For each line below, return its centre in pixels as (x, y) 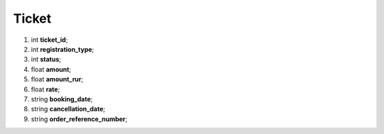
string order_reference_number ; (79, 119)
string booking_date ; (62, 99)
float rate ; (46, 89)
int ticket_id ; (49, 40)
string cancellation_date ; (68, 109)
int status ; (46, 60)
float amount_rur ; (57, 79)
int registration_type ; (63, 49)
